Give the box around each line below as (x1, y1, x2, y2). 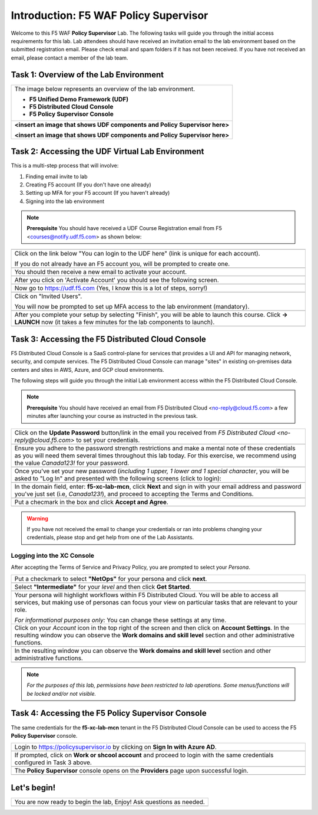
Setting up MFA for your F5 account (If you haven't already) (25, 189, 170, 197)
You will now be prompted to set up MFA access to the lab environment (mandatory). (14, 303, 250, 311)
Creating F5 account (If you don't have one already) (25, 181, 151, 188)
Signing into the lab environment (25, 198, 105, 205)
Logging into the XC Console (11, 552, 94, 560)
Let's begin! (11, 783, 56, 793)
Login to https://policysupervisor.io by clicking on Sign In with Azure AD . (14, 743, 217, 751)
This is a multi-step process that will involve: (11, 162, 119, 169)
